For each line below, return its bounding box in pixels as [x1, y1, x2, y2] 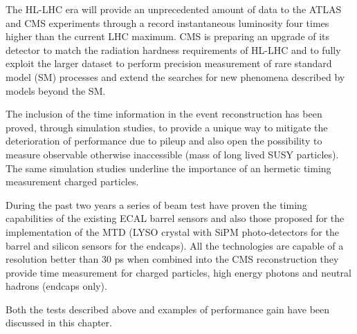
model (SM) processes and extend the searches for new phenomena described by [6, 69, 345, 84]
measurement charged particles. [6, 174, 139, 189]
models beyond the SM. [6, 83, 106, 98]
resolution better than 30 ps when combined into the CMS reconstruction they [6, 252, 339, 266]
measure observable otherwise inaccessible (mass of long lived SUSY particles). [6, 147, 339, 161]
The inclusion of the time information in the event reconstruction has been [6, 106, 322, 121]
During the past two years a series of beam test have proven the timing [6, 197, 307, 212]
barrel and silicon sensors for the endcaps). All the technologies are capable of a [6, 238, 344, 252]
